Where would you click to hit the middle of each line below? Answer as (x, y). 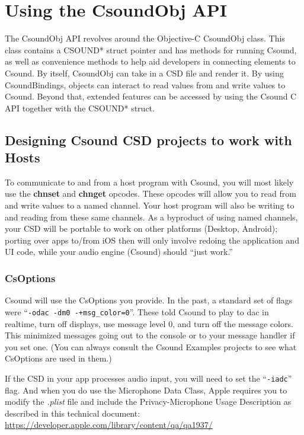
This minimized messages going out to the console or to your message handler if (150, 335)
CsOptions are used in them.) (58, 358)
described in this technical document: (73, 413)
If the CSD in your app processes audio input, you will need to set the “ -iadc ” (148, 378)
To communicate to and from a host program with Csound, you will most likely (149, 182)
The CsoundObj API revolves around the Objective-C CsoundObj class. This (145, 38)
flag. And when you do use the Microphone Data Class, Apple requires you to (146, 390)
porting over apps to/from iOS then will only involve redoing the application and (152, 240)
